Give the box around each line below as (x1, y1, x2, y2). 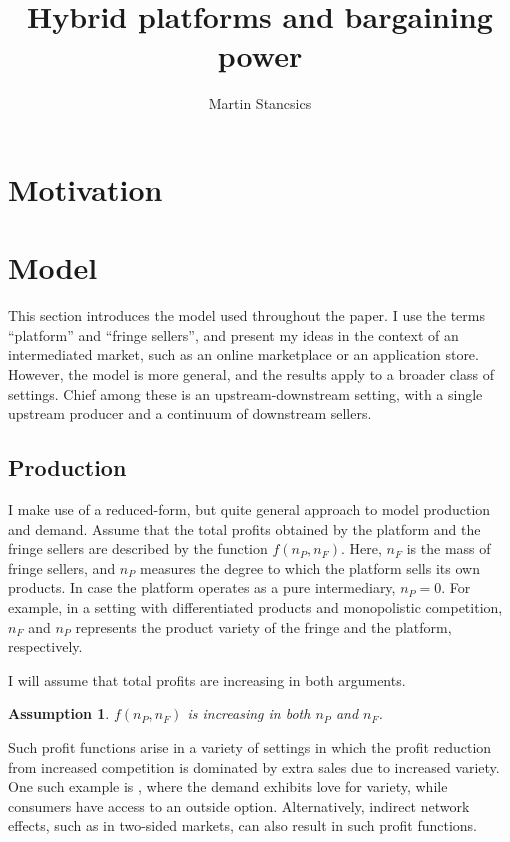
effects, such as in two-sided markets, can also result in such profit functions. (8, 815, 477, 836)
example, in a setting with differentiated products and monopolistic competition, (8, 596, 503, 617)
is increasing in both (187, 703, 311, 724)
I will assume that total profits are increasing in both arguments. (8, 669, 406, 690)
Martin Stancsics (208, 93, 312, 114)
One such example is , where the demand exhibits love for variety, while (8, 776, 448, 797)
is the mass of (406, 538, 491, 559)
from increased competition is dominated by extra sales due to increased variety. (8, 756, 500, 777)
